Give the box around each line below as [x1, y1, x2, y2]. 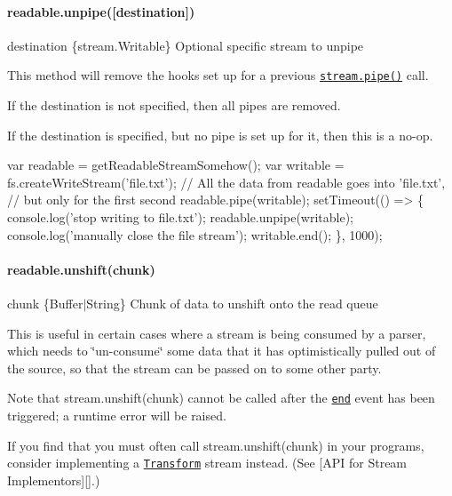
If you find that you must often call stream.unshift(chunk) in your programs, [7, 436, 424, 454]
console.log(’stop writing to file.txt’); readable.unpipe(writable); [7, 208, 354, 227]
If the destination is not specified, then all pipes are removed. [7, 96, 341, 115]
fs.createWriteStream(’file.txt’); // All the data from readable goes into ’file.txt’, [7, 172, 446, 191]
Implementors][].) [7, 470, 100, 489]
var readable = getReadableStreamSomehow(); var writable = [7, 156, 345, 174]
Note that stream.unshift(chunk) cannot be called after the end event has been [7, 388, 435, 407]
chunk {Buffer [7, 294, 83, 312]
